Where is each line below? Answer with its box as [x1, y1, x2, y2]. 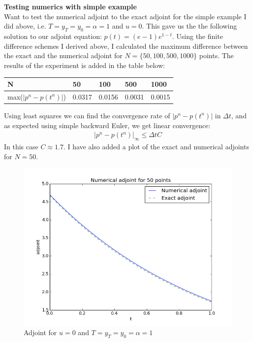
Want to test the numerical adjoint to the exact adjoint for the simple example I [4, 11, 247, 21]
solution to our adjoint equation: [4, 31, 102, 41]
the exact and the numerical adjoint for [4, 50, 123, 61]
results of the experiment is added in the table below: [4, 60, 165, 70]
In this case [4, 141, 38, 151]
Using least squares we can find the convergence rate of [4, 110, 170, 120]
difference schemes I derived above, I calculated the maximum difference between [4, 40, 248, 51]
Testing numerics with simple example [4, 1, 137, 12]
